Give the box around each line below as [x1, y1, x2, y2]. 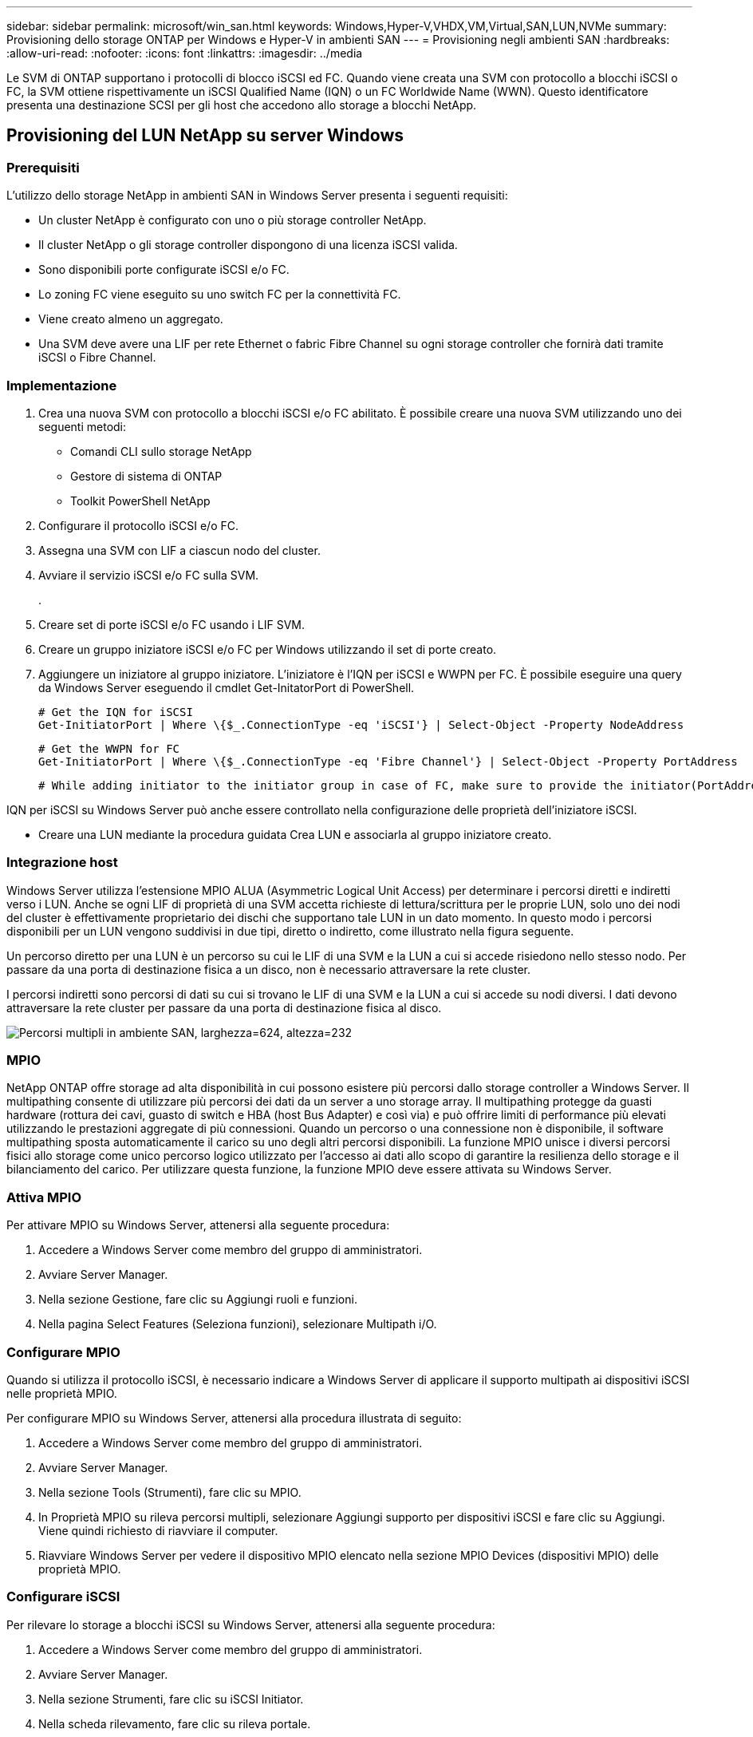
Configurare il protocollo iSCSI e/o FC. [38, 518, 239, 532]
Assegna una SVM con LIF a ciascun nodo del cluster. [38, 543, 321, 557]
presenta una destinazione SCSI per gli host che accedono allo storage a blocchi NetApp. [6, 98, 477, 112]
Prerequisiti [6, 159, 80, 176]
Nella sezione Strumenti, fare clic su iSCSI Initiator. [38, 1691, 304, 1706]
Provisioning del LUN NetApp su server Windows [6, 125, 404, 146]
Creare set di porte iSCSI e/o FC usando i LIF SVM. [38, 617, 306, 631]
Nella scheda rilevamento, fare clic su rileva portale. [38, 1716, 311, 1731]
